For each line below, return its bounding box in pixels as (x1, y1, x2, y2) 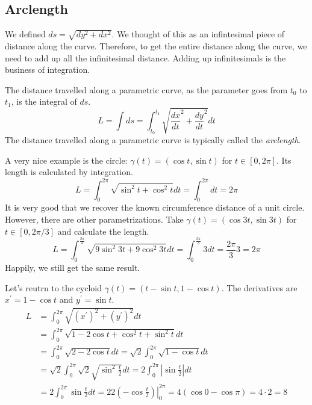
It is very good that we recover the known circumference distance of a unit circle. (5, 201, 305, 214)
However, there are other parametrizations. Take (5, 212, 184, 225)
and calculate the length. (57, 224, 149, 237)
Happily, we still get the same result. (5, 261, 140, 274)
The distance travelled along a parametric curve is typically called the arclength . (5, 134, 301, 146)
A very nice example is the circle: (5, 153, 128, 166)
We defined (5, 28, 46, 40)
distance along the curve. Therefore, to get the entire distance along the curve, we (5, 39, 307, 52)
